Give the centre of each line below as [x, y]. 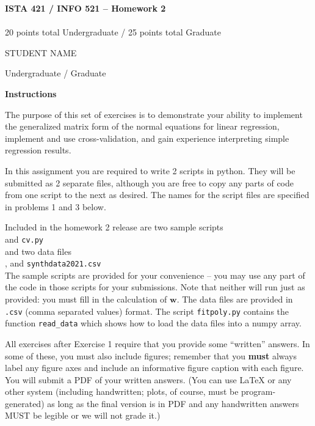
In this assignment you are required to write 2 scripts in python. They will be [150, 170]
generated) [25, 403]
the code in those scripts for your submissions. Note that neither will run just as [155, 287]
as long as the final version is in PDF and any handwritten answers [173, 403]
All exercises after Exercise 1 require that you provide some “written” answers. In [157, 343]
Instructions [31, 93]
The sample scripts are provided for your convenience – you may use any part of [155, 275]
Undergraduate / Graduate [56, 73]
